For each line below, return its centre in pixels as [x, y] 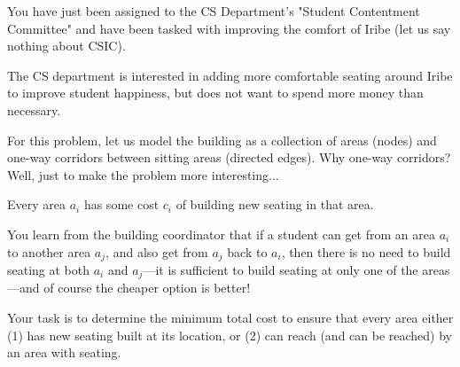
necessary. [34, 109]
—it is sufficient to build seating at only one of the [281, 269]
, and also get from [157, 251]
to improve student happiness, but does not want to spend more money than [215, 93]
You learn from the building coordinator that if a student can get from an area [221, 234]
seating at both [49, 269]
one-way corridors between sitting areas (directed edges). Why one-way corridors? [229, 157]
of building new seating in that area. [275, 204]
